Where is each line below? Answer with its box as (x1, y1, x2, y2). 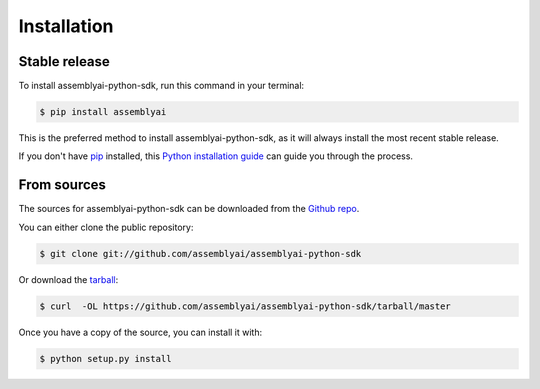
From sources (18, 176, 107, 194)
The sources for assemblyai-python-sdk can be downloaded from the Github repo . (18, 203, 360, 215)
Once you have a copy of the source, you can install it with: (18, 326, 263, 338)
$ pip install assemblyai (39, 106, 167, 118)
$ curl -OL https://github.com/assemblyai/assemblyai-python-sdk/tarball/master (39, 300, 452, 312)
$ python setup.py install (39, 353, 172, 364)
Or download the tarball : (18, 273, 119, 285)
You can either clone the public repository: (18, 221, 194, 233)
